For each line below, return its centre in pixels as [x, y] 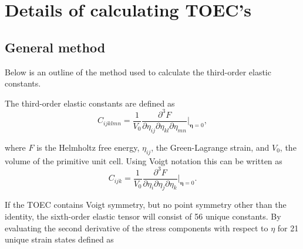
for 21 [288, 228]
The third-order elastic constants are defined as [90, 103]
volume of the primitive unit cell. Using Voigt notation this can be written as [144, 160]
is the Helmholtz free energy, [88, 147]
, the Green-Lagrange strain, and [210, 147]
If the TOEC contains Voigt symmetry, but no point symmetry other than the [146, 205]
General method [55, 47]
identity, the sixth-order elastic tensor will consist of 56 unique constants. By [143, 216]
